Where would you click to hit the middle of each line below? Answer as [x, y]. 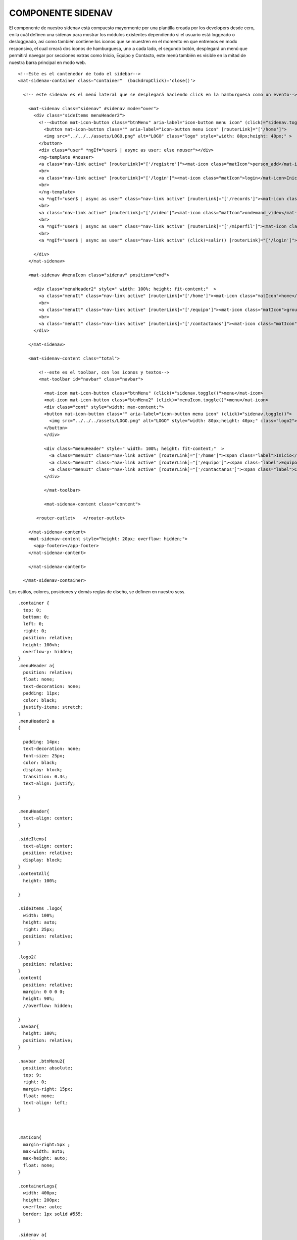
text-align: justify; [49, 783]
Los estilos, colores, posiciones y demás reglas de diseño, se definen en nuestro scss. [97, 591]
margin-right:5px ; [47, 1144]
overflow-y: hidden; [48, 651]
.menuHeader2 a [36, 721]
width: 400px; [40, 1193]
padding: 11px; [41, 693]
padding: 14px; [41, 742]
